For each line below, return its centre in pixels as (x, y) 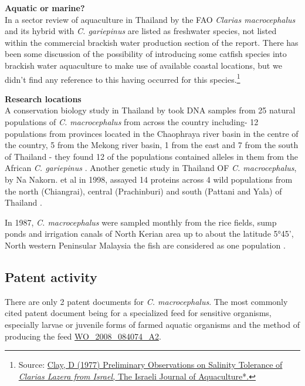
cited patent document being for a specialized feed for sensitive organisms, (138, 313)
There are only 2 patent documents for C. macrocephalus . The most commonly (146, 301)
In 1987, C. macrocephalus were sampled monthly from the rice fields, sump (141, 222)
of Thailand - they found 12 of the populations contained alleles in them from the (151, 156)
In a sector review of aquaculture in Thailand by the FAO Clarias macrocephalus (150, 19)
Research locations (43, 98)
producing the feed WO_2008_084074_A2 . (83, 336)
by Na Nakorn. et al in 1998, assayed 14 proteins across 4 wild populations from (149, 179)
